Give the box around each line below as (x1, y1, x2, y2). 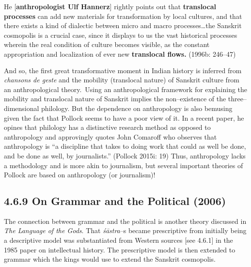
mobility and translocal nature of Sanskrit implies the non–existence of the (4, 94, 226, 104)
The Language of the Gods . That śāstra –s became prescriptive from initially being (4, 225, 247, 236)
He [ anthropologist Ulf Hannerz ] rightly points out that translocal (4, 1, 217, 11)
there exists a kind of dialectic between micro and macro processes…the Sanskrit (4, 20, 242, 31)
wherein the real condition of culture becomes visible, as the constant (4, 39, 210, 49)
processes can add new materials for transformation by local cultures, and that (4, 11, 242, 21)
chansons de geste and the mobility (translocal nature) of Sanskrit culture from (4, 75, 240, 85)
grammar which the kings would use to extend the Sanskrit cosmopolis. (4, 254, 216, 264)
